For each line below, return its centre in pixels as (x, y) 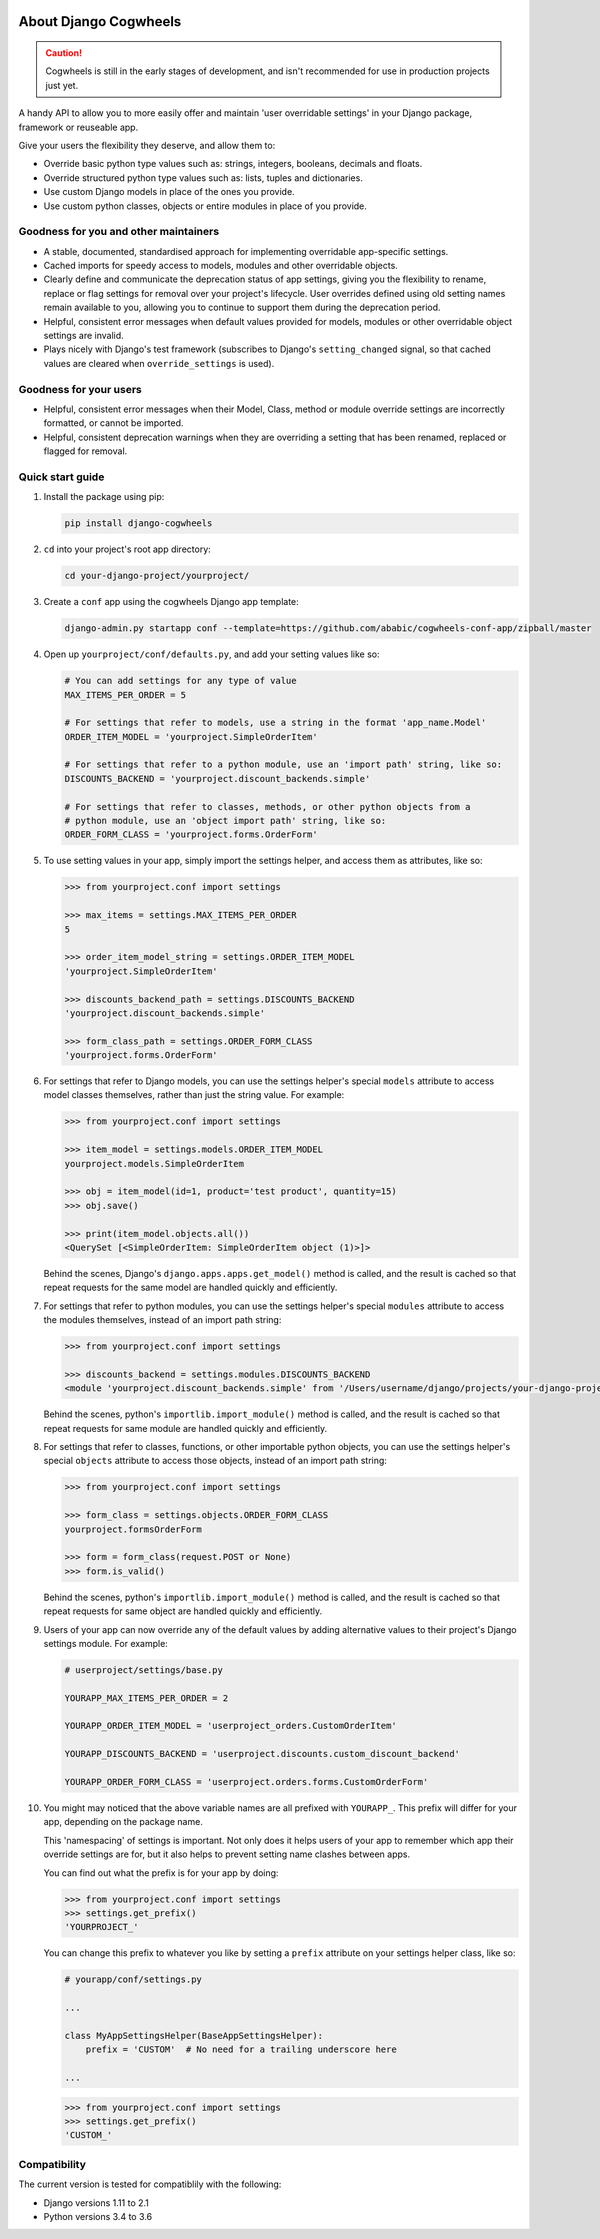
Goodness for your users (80, 389)
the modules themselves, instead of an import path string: (162, 1320)
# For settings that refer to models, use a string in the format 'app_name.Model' (275, 723)
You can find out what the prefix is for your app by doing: (161, 1872)
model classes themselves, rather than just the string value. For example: (194, 1095)
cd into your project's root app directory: (127, 549)
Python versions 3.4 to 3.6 (98, 2216)
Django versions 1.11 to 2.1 (96, 2202)
